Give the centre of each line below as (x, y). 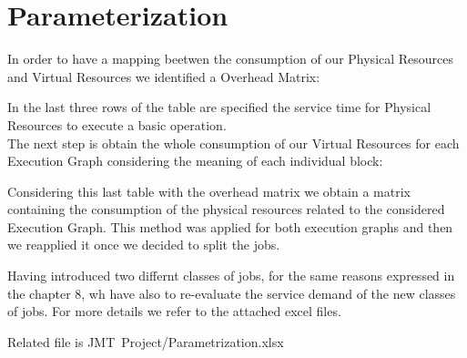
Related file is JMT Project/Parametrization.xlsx (146, 341)
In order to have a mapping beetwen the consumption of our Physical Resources (231, 59)
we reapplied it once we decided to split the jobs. (144, 245)
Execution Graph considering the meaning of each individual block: (195, 161)
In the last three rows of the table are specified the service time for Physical (219, 107)
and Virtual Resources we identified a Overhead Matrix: (164, 76)
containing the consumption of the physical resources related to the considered (226, 209)
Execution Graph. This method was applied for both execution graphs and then (230, 226)
